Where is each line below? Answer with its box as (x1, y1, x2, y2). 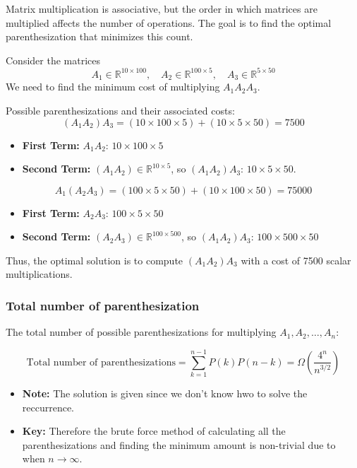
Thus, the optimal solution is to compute (6, 252, 183, 267)
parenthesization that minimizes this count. (6, 29, 193, 44)
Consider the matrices (6, 52, 100, 67)
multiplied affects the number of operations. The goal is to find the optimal (6, 15, 332, 30)
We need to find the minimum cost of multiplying (6, 79, 220, 94)
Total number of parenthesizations (26, 357, 176, 368)
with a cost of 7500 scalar (241, 252, 351, 267)
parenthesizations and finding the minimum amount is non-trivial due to (22, 437, 336, 452)
